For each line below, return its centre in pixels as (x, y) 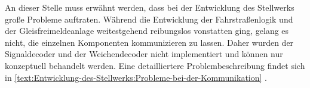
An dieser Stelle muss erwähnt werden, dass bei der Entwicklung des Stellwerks (150, 7)
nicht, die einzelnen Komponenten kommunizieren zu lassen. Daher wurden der (149, 42)
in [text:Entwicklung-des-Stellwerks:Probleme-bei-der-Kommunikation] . (136, 77)
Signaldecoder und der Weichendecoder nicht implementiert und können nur (144, 54)
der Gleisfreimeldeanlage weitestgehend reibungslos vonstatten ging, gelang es (147, 31)
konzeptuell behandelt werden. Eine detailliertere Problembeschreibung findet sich (155, 65)
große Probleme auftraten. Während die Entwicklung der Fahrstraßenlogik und (149, 19)
